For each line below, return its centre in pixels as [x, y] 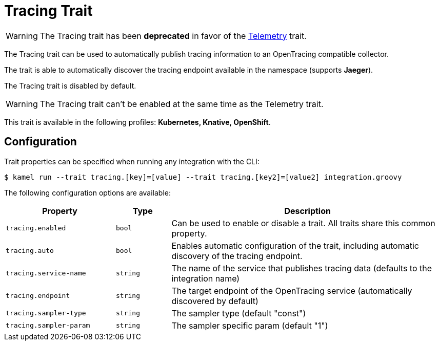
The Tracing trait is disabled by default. [70, 85]
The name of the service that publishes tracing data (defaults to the [302, 268]
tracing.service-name [46, 273]
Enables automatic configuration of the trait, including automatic [295, 245]
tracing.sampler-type [46, 313]
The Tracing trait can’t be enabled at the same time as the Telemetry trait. [182, 104]
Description [307, 211]
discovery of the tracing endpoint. [237, 256]
